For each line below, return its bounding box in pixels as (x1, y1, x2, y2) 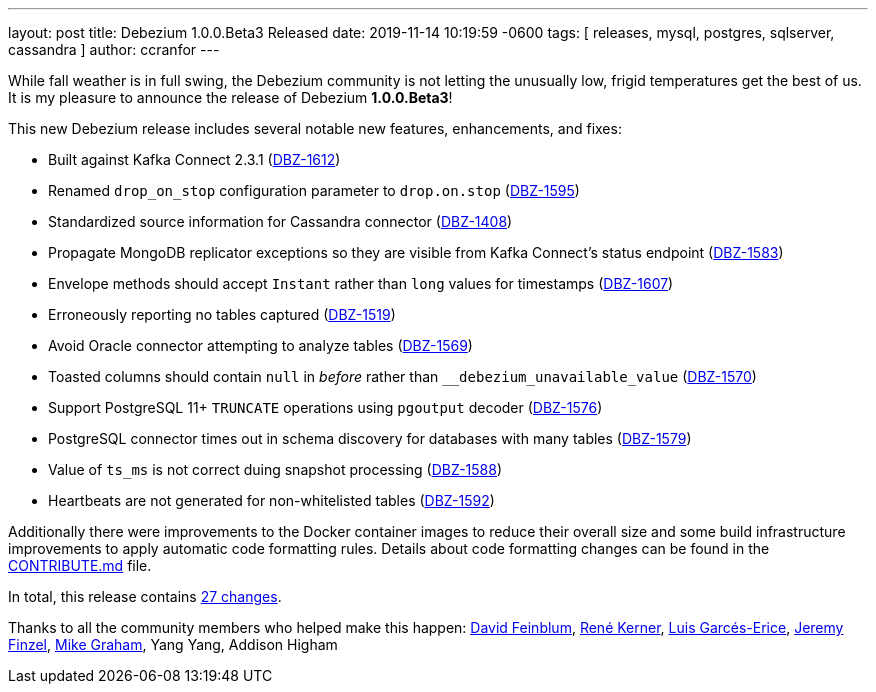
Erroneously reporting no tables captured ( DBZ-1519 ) (48, 306, 396, 323)
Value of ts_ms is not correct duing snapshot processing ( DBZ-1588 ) (48, 461, 503, 478)
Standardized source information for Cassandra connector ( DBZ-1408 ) (48, 213, 513, 230)
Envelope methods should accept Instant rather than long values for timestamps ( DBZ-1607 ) (48, 275, 674, 292)
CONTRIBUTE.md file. (8, 557, 152, 574)
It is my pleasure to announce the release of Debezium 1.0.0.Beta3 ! (8, 89, 453, 106)
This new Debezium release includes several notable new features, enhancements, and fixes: (8, 120, 622, 137)
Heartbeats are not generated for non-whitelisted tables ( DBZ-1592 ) (48, 492, 495, 509)
